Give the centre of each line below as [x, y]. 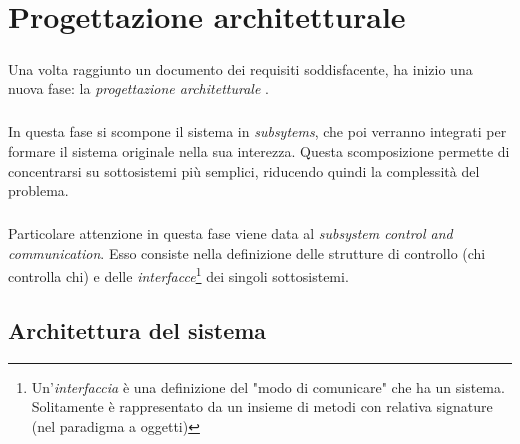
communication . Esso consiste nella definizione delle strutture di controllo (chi [247, 252]
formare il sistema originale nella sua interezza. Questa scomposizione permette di [259, 150]
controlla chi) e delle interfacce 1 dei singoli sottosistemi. [178, 274]
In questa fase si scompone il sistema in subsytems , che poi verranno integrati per [257, 131]
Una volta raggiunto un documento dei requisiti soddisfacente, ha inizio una [240, 68]
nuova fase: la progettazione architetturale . [138, 88]
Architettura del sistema [137, 329]
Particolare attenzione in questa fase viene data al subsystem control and [230, 233]
